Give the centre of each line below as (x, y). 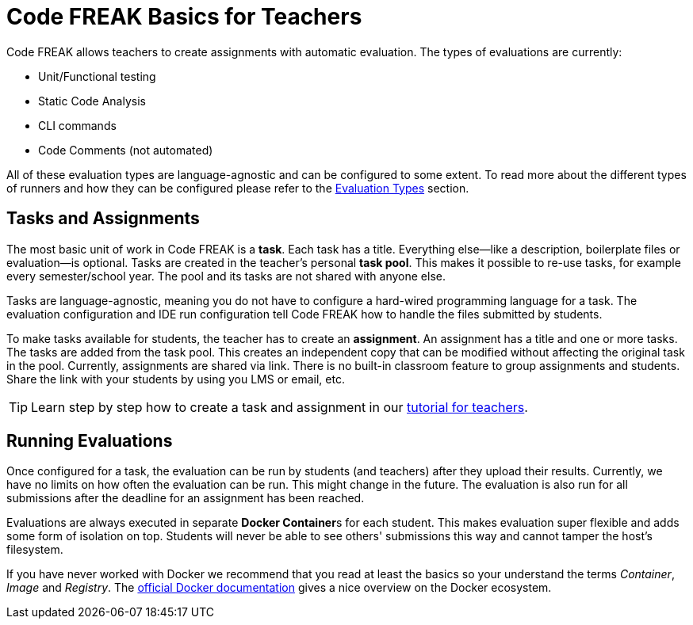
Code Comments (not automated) (126, 150)
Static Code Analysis (92, 101)
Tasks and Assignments (103, 219)
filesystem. (35, 550)
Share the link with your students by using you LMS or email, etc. (176, 379)
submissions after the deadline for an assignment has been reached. (186, 498)
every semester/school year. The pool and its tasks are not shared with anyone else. (226, 276)
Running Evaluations (90, 441)
